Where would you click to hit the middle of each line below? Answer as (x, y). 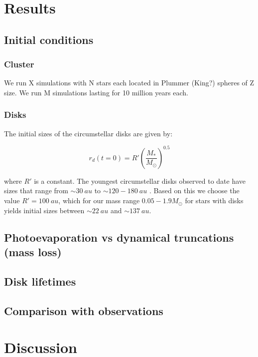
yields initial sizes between (44, 210)
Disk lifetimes (40, 281)
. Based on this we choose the (194, 190)
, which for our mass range (99, 200)
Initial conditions (49, 39)
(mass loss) (33, 252)
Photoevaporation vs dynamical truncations (119, 237)
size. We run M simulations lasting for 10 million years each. (96, 92)
